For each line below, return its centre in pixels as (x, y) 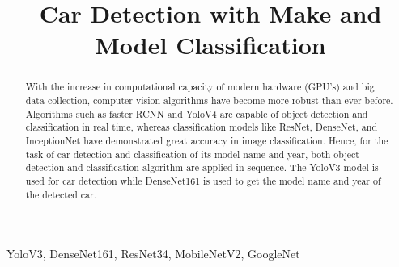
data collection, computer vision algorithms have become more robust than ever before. (209, 100)
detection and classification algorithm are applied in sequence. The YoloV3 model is (202, 167)
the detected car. (61, 194)
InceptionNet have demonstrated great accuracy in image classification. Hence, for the (207, 140)
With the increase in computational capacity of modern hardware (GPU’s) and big (200, 87)
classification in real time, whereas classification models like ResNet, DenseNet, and (202, 127)
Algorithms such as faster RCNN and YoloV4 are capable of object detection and (197, 113)
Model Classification (210, 45)
